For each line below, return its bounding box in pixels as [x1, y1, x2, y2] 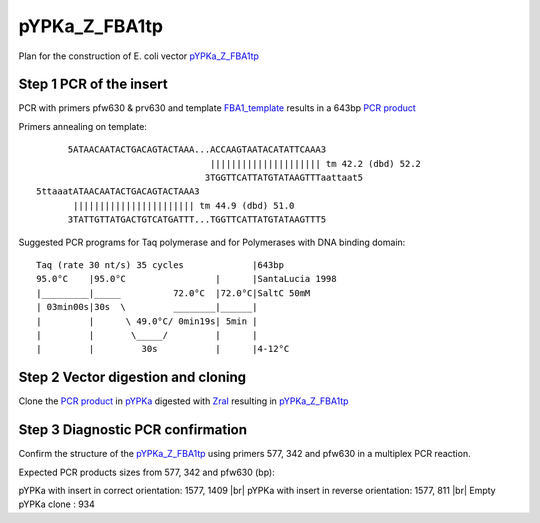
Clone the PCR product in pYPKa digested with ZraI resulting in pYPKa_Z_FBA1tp [18, 395, 349, 407]
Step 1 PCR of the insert [18, 76, 169, 93]
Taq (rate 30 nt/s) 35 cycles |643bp [36, 259, 285, 270]
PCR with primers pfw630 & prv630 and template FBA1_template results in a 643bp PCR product [18, 102, 417, 114]
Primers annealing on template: [18, 120, 147, 132]
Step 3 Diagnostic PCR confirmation [18, 421, 248, 439]
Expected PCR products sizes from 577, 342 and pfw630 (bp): [18, 466, 275, 478]
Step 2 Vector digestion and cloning [18, 369, 247, 386]
